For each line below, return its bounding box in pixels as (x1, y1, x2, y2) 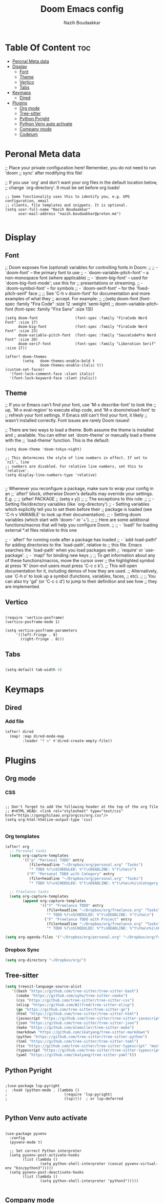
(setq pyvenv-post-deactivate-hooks (9, 1170, 84, 1175)
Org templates (5, 833, 40, 840)
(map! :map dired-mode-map (9, 733, 64, 739)
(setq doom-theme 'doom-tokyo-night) (5, 447, 82, 452)
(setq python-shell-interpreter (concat (40, 1161, 123, 1166)
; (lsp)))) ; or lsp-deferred (5, 1097, 123, 1101)
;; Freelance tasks (9, 889, 49, 894)
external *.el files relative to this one (5, 527, 77, 533)
